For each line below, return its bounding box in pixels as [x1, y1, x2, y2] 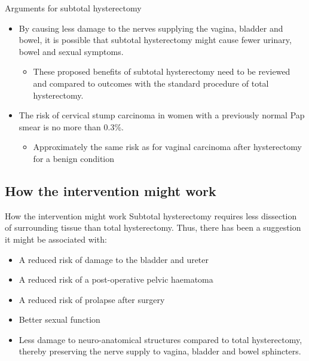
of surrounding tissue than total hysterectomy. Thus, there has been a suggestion [5, 221, 301, 234]
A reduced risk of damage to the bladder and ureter [19, 253, 209, 265]
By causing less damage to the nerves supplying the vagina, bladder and [19, 22, 283, 34]
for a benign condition [33, 152, 115, 164]
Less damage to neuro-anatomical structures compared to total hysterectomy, [19, 333, 302, 345]
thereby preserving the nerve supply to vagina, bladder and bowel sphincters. [19, 345, 301, 357]
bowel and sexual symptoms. [19, 45, 124, 57]
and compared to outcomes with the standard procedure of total [33, 77, 269, 89]
